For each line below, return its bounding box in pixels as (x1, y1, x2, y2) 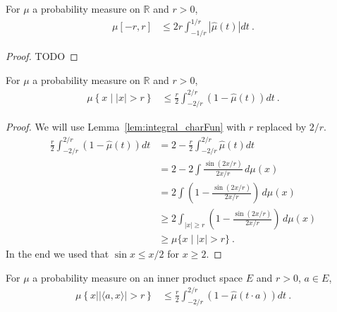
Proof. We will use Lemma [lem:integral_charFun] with (6, 119, 246, 134)
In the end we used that (6, 246, 109, 261)
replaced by (257, 119, 307, 134)
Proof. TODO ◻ (6, 48, 78, 63)
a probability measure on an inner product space (32, 270, 243, 284)
